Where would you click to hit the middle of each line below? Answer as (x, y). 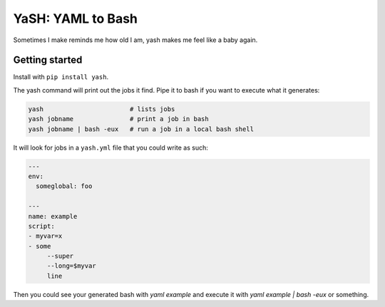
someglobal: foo (64, 186)
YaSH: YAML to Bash (76, 19)
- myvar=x (45, 236)
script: (41, 226)
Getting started (48, 60)
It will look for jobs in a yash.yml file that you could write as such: (111, 147)
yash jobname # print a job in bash (119, 119)
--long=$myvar (71, 266)
